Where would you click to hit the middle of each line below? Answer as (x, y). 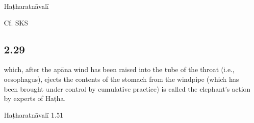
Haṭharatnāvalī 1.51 (34, 114)
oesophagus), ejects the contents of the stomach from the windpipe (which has (122, 79)
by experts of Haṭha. (35, 98)
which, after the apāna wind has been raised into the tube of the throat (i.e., (119, 69)
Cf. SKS (16, 22)
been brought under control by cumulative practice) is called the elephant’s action (127, 88)
